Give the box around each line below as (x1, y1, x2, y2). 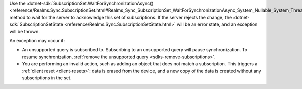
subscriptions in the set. (22, 75, 72, 81)
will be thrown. (9, 28, 40, 34)
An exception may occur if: (9, 37, 65, 43)
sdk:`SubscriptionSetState (9, 21, 64, 27)
